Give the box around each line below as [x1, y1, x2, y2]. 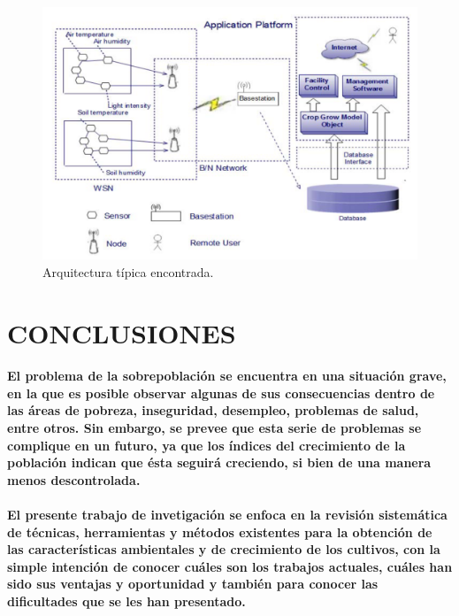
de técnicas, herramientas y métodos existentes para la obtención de [7, 522, 432, 541]
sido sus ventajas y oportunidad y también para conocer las [7, 574, 379, 593]
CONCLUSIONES [7, 314, 236, 350]
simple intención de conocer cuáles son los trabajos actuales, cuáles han [7, 557, 453, 575]
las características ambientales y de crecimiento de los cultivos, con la [7, 540, 440, 558]
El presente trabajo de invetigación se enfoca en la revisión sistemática [7, 505, 448, 524]
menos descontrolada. [7, 470, 141, 489]
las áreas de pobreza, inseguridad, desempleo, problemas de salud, [7, 401, 419, 420]
